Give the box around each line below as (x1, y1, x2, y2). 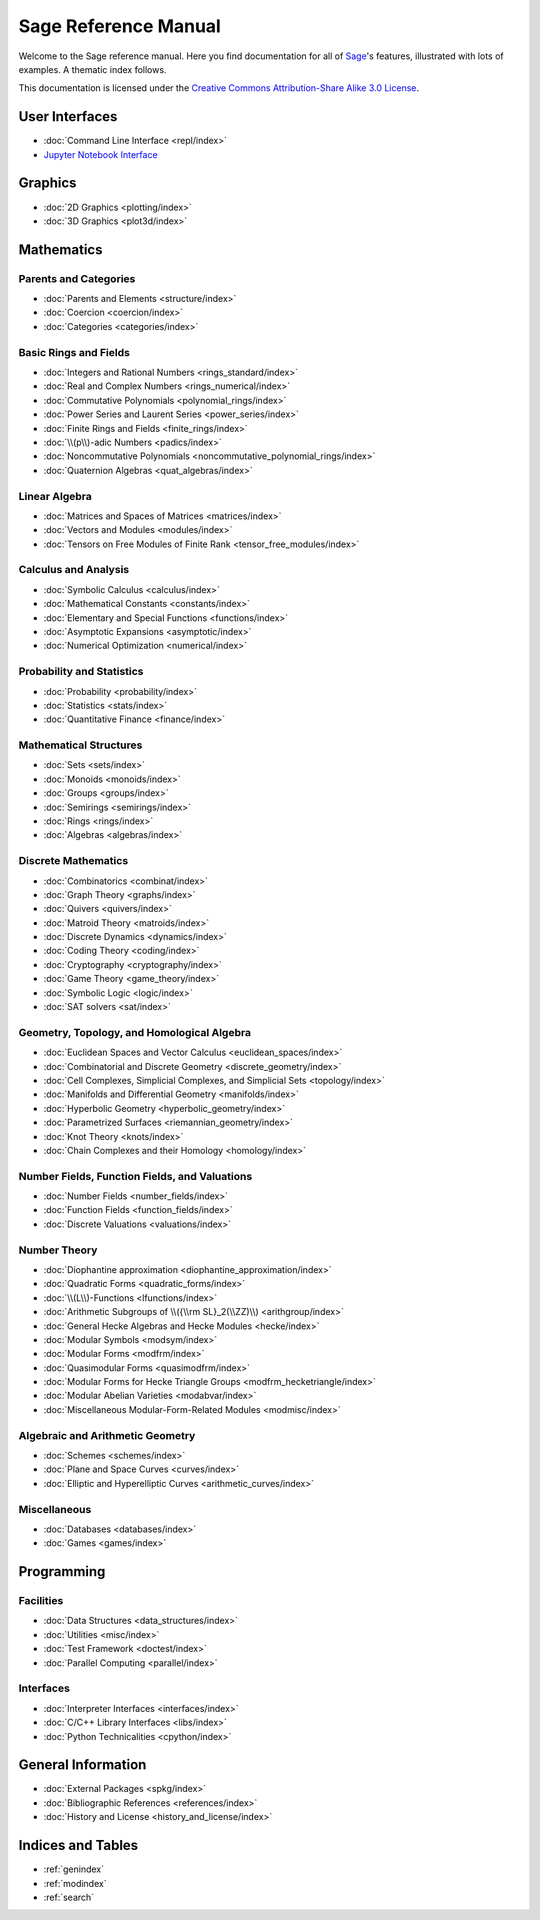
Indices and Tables (18, 1837, 139, 1854)
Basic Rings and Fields (18, 345, 130, 359)
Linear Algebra (18, 489, 92, 503)
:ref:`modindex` (43, 1877, 107, 1889)
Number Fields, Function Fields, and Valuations (18, 1169, 253, 1183)
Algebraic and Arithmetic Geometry (18, 1428, 196, 1442)
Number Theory (18, 1243, 98, 1257)
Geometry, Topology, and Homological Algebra (18, 1025, 252, 1039)
